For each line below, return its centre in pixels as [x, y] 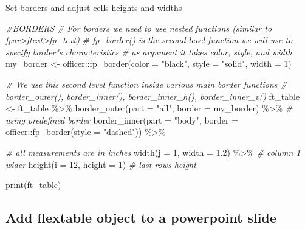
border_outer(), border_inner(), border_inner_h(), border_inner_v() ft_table [153, 96]
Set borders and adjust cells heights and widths [94, 7]
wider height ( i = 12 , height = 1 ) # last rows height [101, 164]
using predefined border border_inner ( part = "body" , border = [122, 120]
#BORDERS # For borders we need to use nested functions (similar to [139, 28]
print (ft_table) [33, 185]
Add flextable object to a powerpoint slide [141, 218]
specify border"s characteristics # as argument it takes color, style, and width [149, 51]
